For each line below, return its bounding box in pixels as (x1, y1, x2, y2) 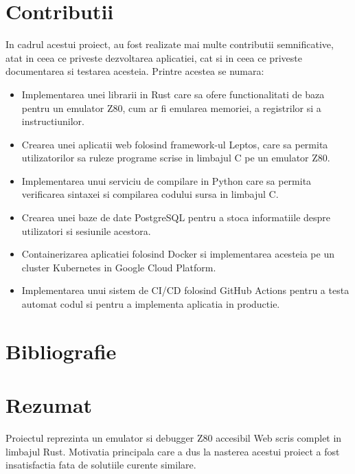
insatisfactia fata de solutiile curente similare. (5, 458, 196, 472)
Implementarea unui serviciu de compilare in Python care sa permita (21, 173, 312, 188)
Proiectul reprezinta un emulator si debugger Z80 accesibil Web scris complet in (5, 431, 342, 445)
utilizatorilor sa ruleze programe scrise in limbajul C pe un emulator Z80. (21, 150, 330, 165)
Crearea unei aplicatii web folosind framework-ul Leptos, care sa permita (21, 137, 328, 151)
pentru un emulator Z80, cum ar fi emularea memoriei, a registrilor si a (21, 100, 321, 115)
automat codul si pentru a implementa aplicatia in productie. (21, 297, 280, 311)
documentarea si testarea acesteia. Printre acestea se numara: (5, 64, 264, 78)
